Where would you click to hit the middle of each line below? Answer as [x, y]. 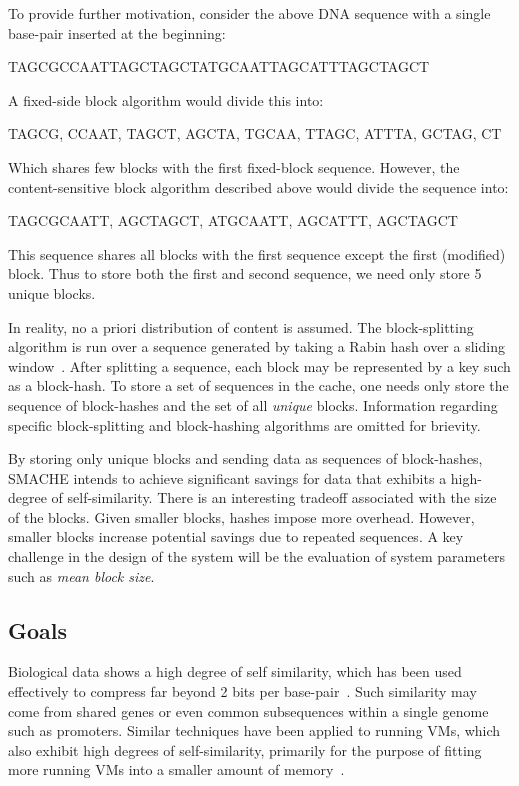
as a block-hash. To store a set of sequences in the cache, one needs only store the [258, 385]
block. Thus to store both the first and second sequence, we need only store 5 [245, 273]
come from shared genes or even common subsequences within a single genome [248, 710]
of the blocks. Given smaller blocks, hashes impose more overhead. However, [241, 516]
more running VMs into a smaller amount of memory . [176, 769]
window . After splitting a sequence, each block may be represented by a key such [259, 365]
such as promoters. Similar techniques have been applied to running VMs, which [254, 730]
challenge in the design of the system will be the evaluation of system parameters [257, 556]
